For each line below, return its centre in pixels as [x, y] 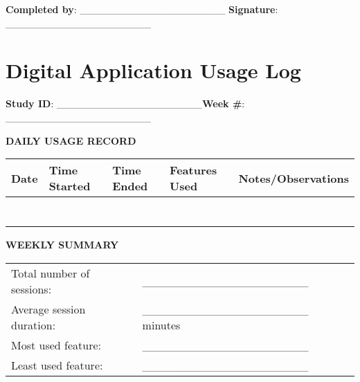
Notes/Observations [294, 178]
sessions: [31, 289]
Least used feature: [57, 365]
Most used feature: [56, 345]
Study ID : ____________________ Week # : [125, 103]
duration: [34, 325]
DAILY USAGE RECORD [71, 140]
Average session [48, 309]
